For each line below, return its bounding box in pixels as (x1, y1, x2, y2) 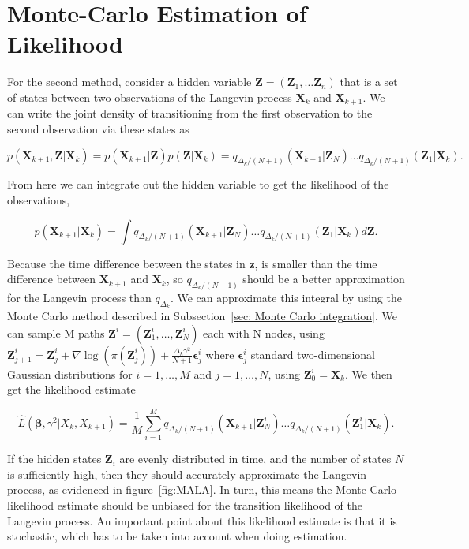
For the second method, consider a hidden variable (7, 73, 252, 90)
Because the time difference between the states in (7, 255, 246, 271)
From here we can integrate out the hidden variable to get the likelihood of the (7, 176, 389, 192)
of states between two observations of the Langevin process (7, 88, 292, 105)
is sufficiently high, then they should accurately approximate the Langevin (7, 465, 367, 482)
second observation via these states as (7, 120, 189, 136)
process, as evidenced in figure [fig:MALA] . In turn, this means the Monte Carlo (7, 481, 397, 498)
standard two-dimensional (250, 345, 375, 362)
